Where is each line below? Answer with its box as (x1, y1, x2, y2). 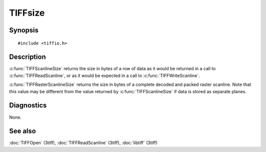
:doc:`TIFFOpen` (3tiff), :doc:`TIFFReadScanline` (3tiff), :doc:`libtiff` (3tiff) (9, 140, 158, 146)
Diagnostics (9, 101, 47, 110)
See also (9, 127, 36, 135)
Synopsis (9, 26, 39, 34)
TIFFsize (9, 7, 45, 18)
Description (9, 53, 46, 61)
